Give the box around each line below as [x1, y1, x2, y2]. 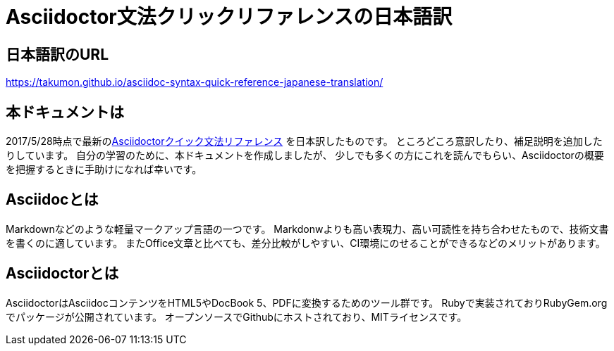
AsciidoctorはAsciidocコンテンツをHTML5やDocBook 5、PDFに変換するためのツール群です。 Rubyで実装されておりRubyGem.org [6, 296, 608, 309]
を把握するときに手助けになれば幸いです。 [6, 163, 202, 176]
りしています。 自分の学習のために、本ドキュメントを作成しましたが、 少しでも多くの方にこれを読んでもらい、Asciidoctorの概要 [6, 149, 604, 162]
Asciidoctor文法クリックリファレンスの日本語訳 [6, 5, 453, 29]
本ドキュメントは [6, 103, 124, 121]
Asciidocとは [6, 191, 99, 209]
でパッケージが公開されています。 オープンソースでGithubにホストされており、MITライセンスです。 [6, 310, 467, 323]
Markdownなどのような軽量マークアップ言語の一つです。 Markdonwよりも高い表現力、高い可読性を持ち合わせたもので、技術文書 [6, 222, 609, 235]
